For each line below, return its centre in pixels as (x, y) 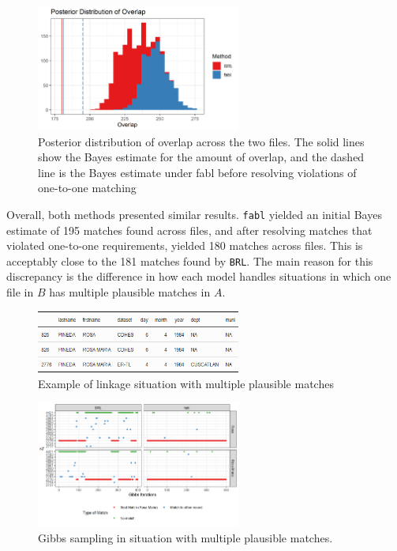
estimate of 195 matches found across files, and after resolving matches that (189, 230)
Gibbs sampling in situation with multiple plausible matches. (185, 537)
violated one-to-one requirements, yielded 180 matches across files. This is (185, 245)
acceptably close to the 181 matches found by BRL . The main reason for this (190, 260)
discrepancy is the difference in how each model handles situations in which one (199, 276)
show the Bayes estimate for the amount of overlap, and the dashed (201, 157)
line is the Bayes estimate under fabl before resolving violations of (197, 172)
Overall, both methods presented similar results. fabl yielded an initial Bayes (194, 214)
